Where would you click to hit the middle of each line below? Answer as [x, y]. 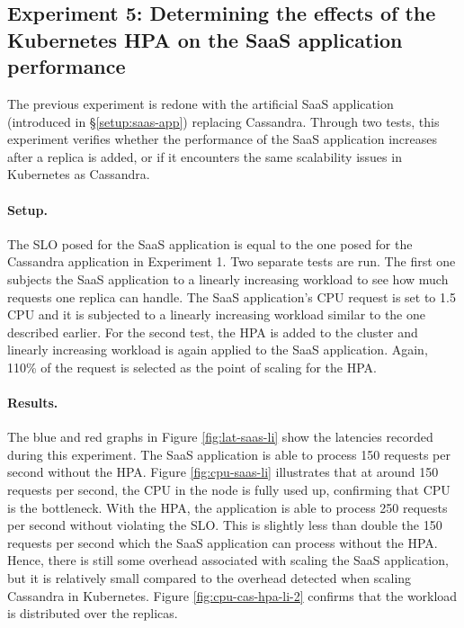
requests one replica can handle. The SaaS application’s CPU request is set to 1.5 [232, 296]
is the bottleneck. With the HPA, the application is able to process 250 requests [228, 507]
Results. [33, 403]
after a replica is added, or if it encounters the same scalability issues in [205, 156]
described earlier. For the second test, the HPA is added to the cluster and [213, 332]
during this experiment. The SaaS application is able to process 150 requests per [229, 454]
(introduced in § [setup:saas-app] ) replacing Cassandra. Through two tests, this [223, 121]
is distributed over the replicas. [93, 613]
